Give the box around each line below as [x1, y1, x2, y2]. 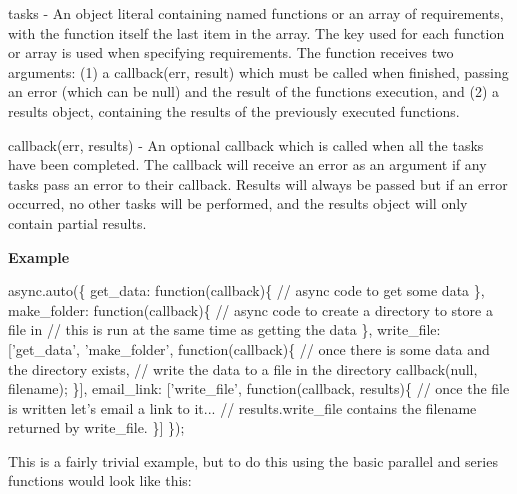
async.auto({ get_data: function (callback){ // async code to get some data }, [8, 280, 485, 301]
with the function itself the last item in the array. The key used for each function [8, 22, 505, 43]
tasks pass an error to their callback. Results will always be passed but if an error [8, 173, 508, 194]
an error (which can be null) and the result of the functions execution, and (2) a [8, 81, 500, 102]
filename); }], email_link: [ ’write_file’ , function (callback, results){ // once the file [8, 378, 510, 399]
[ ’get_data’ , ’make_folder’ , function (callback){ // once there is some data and [8, 338, 490, 359]
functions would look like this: [8, 470, 192, 491]
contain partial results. [8, 212, 147, 233]
